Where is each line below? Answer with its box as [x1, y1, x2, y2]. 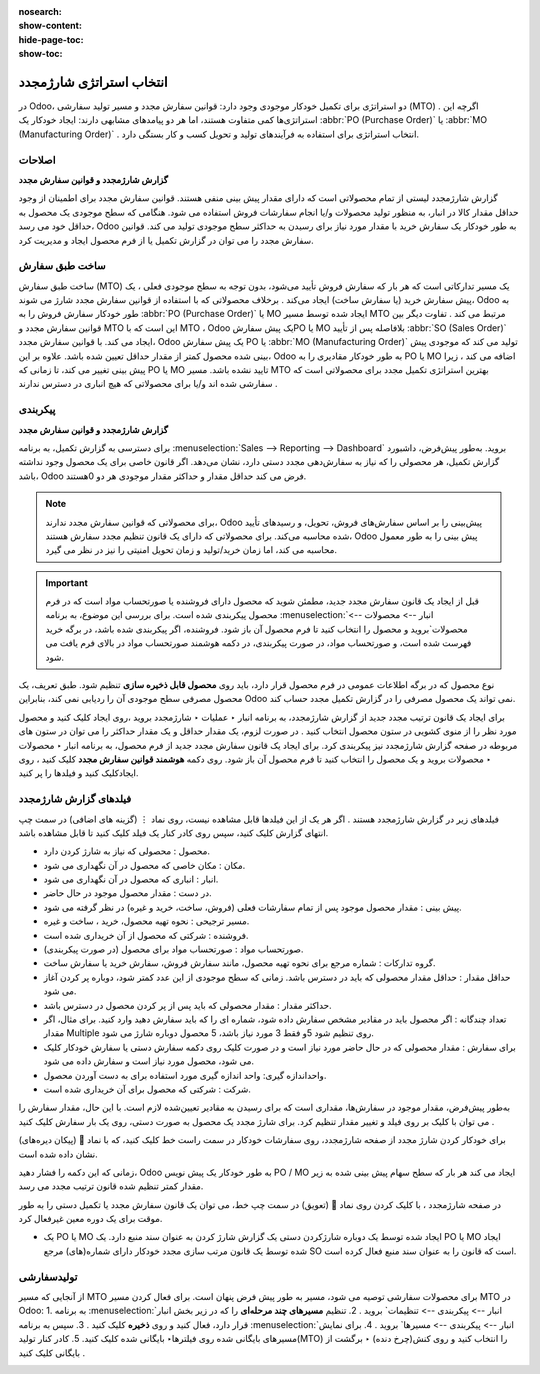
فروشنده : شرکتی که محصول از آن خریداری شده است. [43, 929, 249, 941]
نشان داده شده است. [18, 1148, 99, 1160]
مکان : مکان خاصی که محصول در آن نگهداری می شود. [43, 859, 246, 871]
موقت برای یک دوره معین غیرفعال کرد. [18, 1213, 163, 1225]
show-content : [18, 20, 82, 32]
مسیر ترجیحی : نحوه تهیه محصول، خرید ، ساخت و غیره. [43, 915, 250, 927]
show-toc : [18, 48, 63, 60]
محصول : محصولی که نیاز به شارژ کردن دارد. [43, 845, 210, 857]
